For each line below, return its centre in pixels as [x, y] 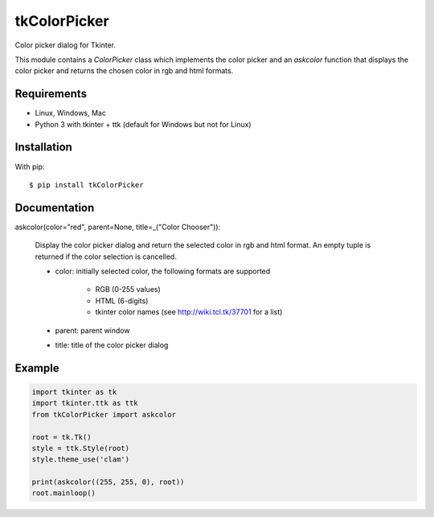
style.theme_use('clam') [81, 460]
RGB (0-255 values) [128, 289]
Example [37, 368]
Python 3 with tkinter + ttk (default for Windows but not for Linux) [143, 124]
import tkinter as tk [74, 392]
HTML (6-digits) [122, 301]
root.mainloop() [64, 493]
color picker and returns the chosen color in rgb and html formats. [124, 71]
